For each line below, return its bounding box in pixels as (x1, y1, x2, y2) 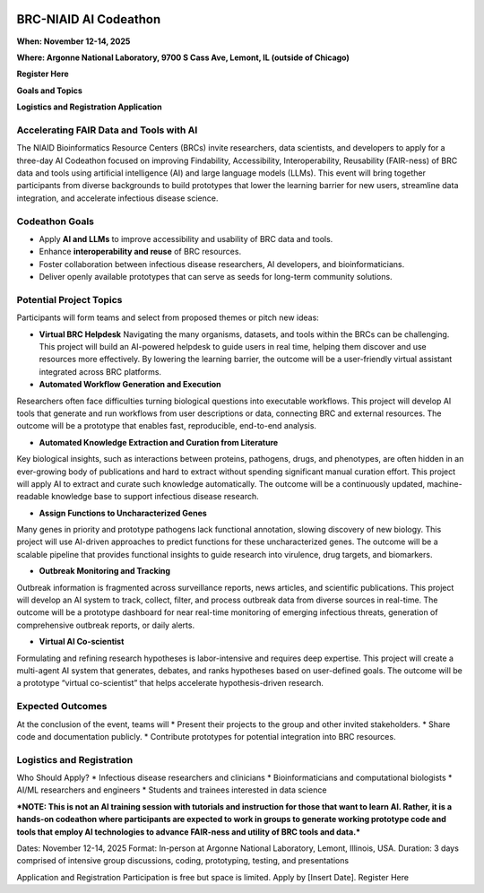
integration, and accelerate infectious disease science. (16, 193, 219, 204)
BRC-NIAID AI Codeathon (16, 12, 161, 27)
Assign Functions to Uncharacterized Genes (39, 507, 208, 518)
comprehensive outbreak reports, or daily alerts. (16, 620, 195, 630)
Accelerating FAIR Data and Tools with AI (16, 124, 198, 136)
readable (16, 491, 49, 502)
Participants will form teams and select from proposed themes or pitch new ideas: (16, 312, 320, 323)
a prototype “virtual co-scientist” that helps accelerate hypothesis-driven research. (16, 678, 324, 689)
